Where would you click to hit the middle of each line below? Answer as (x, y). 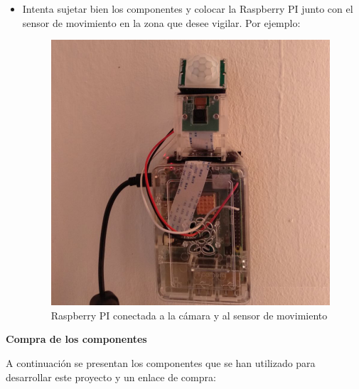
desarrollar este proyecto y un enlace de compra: (111, 377)
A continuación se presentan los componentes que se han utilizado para (161, 362)
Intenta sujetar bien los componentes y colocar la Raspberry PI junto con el (188, 9)
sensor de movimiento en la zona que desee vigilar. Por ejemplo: (161, 22)
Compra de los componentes (76, 339)
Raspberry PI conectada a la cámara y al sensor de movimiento (189, 315)
